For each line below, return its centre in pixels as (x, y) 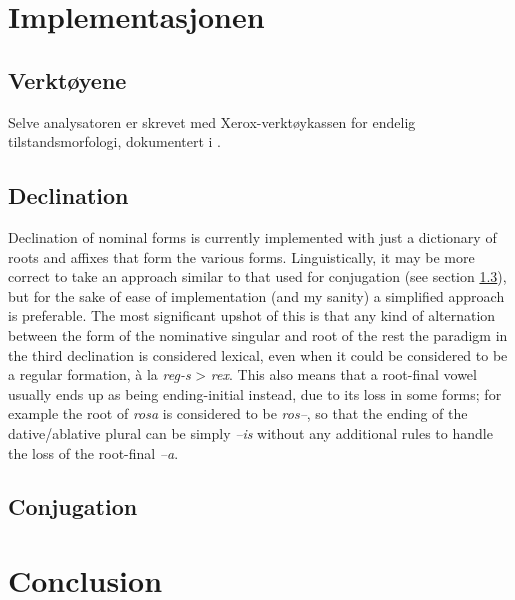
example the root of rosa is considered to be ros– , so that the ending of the (238, 413)
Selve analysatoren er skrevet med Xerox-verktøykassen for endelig (212, 121)
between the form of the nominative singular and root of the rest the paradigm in (258, 334)
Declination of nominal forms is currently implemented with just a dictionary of (252, 236)
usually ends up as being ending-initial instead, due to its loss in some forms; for (255, 393)
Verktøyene (67, 79)
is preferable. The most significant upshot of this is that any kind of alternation (252, 315)
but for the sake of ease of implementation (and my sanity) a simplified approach (256, 295)
